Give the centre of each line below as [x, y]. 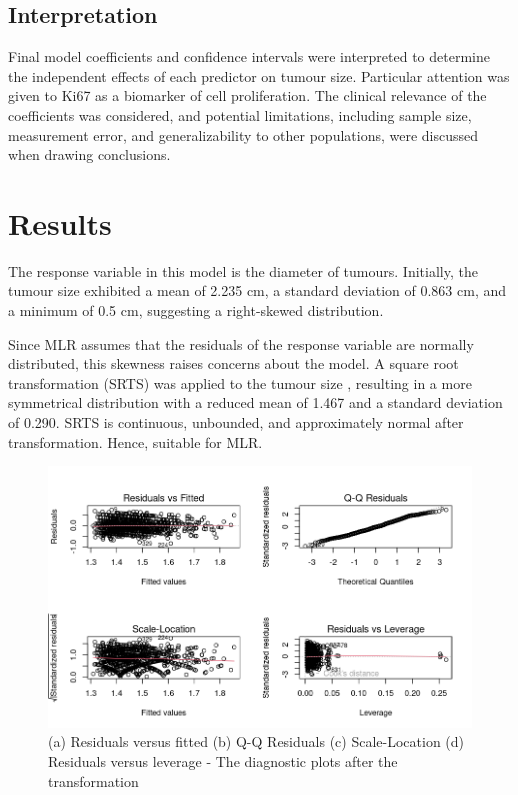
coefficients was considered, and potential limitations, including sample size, [240, 114]
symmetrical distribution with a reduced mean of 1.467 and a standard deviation [255, 402]
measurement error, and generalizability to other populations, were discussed [243, 134]
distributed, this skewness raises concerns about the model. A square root [233, 363]
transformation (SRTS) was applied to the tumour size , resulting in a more [240, 382]
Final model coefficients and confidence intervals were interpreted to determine [249, 56]
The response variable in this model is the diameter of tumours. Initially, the [243, 270]
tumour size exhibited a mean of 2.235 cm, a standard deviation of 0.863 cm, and [257, 290]
